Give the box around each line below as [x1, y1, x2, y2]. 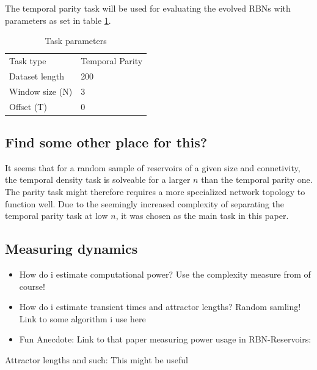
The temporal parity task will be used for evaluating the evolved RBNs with [5, 2, 291, 14]
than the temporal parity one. [201, 173, 313, 186]
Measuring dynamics [5, 239, 138, 258]
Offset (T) [9, 100, 47, 113]
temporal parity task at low [5, 209, 108, 222]
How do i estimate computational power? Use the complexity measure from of [19, 268, 311, 281]
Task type [9, 54, 46, 67]
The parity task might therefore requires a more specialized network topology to [5, 185, 305, 198]
